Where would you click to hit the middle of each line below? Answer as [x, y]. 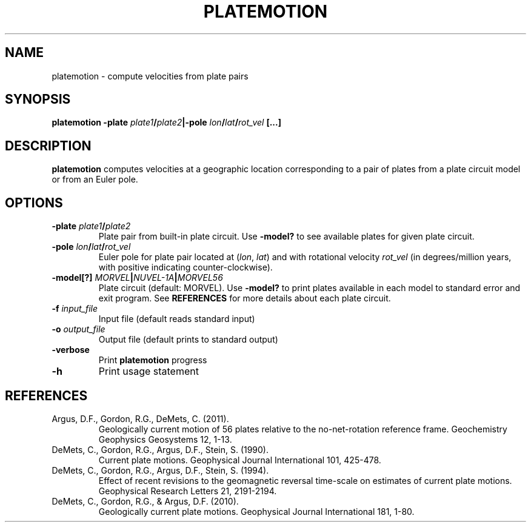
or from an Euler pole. [95, 180]
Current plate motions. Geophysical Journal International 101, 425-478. [240, 460]
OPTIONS [34, 203]
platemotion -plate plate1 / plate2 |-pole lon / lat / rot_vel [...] [166, 123]
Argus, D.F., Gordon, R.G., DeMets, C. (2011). [140, 418]
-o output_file [78, 329]
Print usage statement [149, 371]
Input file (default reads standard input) [177, 319]
